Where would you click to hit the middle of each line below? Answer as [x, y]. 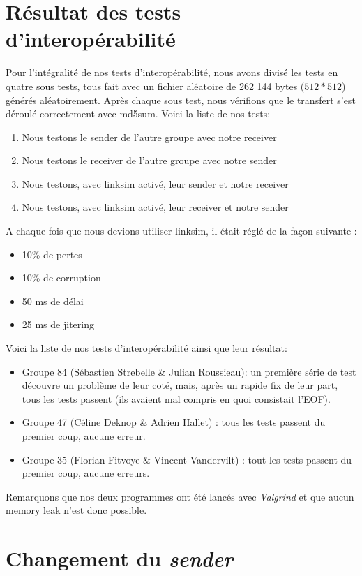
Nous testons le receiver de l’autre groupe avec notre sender [149, 160]
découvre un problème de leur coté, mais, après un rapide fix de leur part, [180, 385]
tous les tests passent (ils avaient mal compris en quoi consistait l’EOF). [176, 398]
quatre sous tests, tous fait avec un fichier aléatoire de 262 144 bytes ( [155, 86]
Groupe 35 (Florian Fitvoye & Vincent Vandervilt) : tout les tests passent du [187, 459]
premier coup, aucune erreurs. [86, 473]
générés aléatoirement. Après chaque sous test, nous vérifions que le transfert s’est [181, 99]
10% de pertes [52, 254]
